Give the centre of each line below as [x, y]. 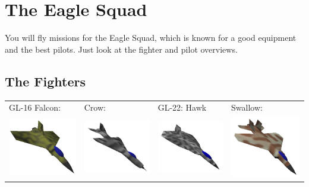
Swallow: [247, 107]
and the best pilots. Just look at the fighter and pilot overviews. [121, 49]
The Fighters [45, 81]
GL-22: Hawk [182, 107]
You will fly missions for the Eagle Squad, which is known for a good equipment [151, 38]
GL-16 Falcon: [35, 107]
